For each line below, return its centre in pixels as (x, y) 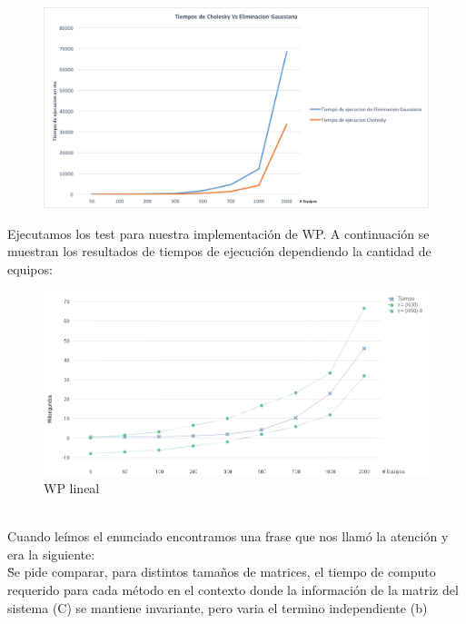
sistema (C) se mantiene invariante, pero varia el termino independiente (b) (218, 607)
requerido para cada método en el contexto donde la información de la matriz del (233, 589)
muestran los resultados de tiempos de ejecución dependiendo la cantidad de (219, 251)
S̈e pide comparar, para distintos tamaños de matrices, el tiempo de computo (222, 572)
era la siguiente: (51, 554)
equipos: (30, 268)
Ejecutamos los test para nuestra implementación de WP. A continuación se (218, 233)
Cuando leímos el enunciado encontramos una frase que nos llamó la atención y (228, 536)
